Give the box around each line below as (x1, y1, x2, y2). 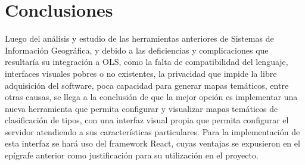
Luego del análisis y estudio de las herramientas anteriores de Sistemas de (5, 32, 274, 45)
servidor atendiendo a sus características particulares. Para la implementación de (5, 125, 300, 138)
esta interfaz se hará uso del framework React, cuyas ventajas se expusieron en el (5, 137, 300, 150)
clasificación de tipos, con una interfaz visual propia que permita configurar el (5, 114, 289, 126)
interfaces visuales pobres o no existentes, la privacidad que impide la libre (5, 67, 277, 79)
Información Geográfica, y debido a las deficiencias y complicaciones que (5, 43, 269, 56)
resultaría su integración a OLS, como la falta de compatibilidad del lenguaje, (5, 55, 288, 68)
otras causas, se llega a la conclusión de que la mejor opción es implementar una (5, 91, 298, 103)
